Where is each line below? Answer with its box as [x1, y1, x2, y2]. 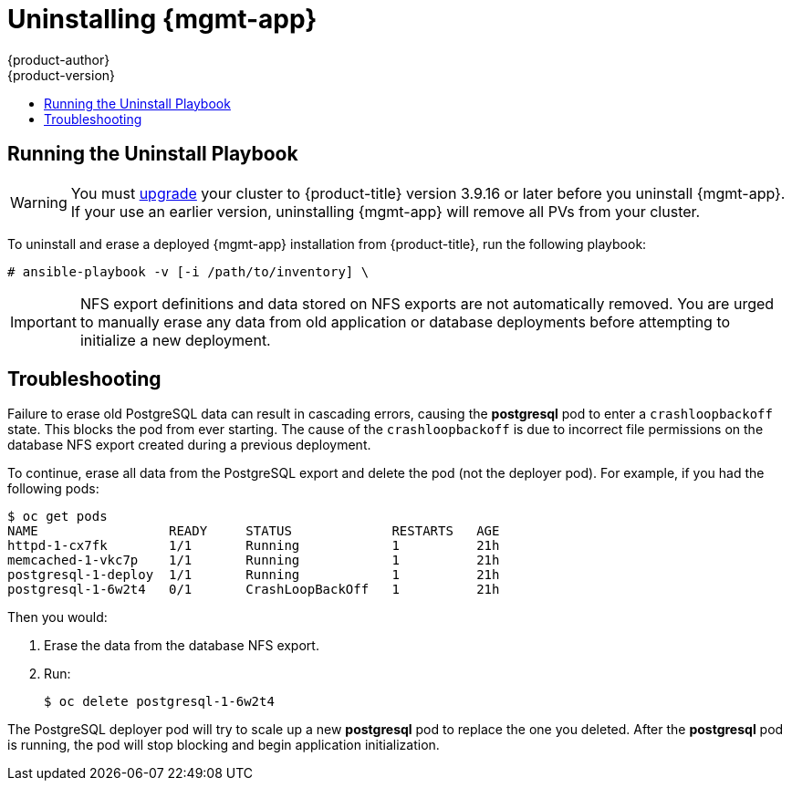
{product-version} [7, 67, 116, 83]
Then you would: [7, 609, 108, 626]
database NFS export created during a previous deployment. [7, 437, 371, 453]
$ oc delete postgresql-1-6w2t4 [44, 694, 275, 710]
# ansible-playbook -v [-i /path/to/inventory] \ [7, 264, 370, 279]
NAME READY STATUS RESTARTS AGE [7, 524, 500, 539]
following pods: [7, 481, 99, 497]
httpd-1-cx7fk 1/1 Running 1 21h [7, 538, 500, 554]
